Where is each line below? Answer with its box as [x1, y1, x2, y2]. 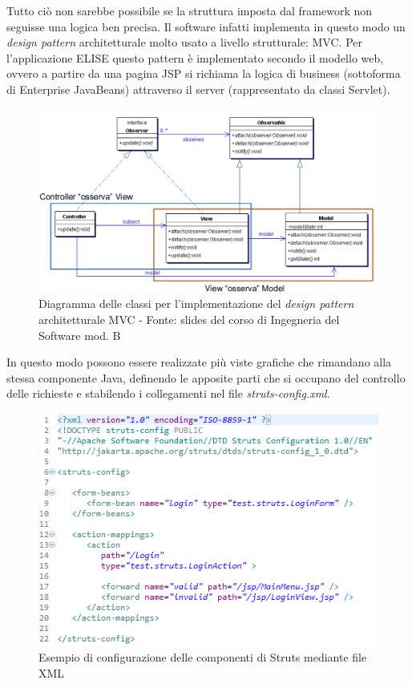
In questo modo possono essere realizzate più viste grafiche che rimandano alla [6, 354, 392, 370]
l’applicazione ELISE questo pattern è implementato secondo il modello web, [6, 49, 384, 66]
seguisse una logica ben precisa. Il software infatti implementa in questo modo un [6, 18, 406, 34]
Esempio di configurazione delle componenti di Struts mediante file [38, 649, 367, 666]
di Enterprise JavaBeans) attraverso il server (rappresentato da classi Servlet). [6, 80, 390, 97]
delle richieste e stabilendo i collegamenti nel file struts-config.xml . [6, 385, 330, 402]
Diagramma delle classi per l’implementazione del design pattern [38, 295, 354, 312]
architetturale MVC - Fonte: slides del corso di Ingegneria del [38, 311, 340, 328]
